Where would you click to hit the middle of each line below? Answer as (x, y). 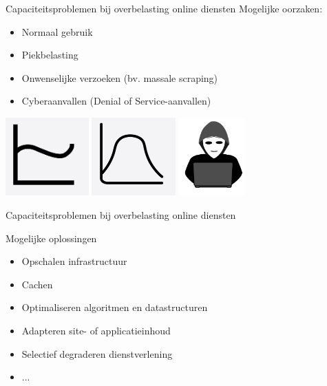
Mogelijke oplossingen (51, 238)
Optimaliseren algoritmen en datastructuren (115, 307)
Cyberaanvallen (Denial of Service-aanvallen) (116, 101)
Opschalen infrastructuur (74, 261)
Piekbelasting (50, 55)
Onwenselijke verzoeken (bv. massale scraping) (120, 77)
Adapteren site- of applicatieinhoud (96, 330)
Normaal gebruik (57, 31)
